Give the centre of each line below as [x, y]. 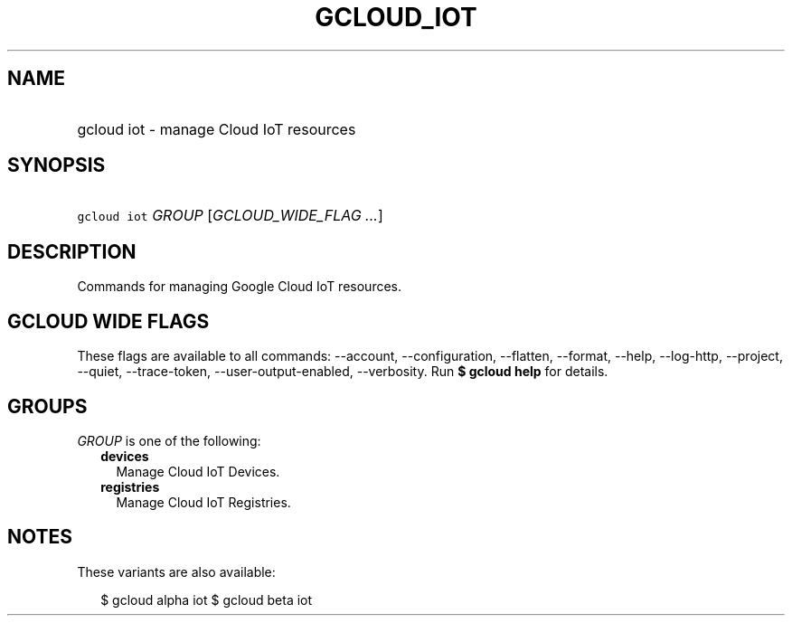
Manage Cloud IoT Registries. [203, 502]
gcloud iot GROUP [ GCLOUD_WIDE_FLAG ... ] [230, 216]
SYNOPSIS [57, 165]
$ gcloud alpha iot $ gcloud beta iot [207, 599]
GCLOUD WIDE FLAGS [108, 321]
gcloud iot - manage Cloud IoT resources [217, 129]
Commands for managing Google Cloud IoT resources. [240, 287]
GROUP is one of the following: [169, 440]
